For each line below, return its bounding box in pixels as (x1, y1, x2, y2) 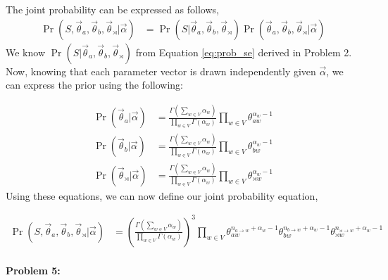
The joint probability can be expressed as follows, (6, 2, 219, 16)
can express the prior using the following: (6, 77, 183, 92)
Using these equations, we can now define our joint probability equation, (6, 188, 318, 203)
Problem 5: (6, 262, 61, 277)
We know (6, 44, 45, 59)
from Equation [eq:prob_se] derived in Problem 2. (135, 44, 352, 59)
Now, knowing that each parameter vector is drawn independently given (6, 63, 316, 78)
